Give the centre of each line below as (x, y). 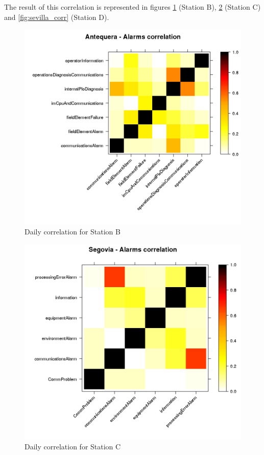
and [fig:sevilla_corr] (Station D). (57, 17)
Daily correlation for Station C (73, 447)
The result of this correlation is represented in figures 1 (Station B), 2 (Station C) (133, 7)
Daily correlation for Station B (73, 232)
